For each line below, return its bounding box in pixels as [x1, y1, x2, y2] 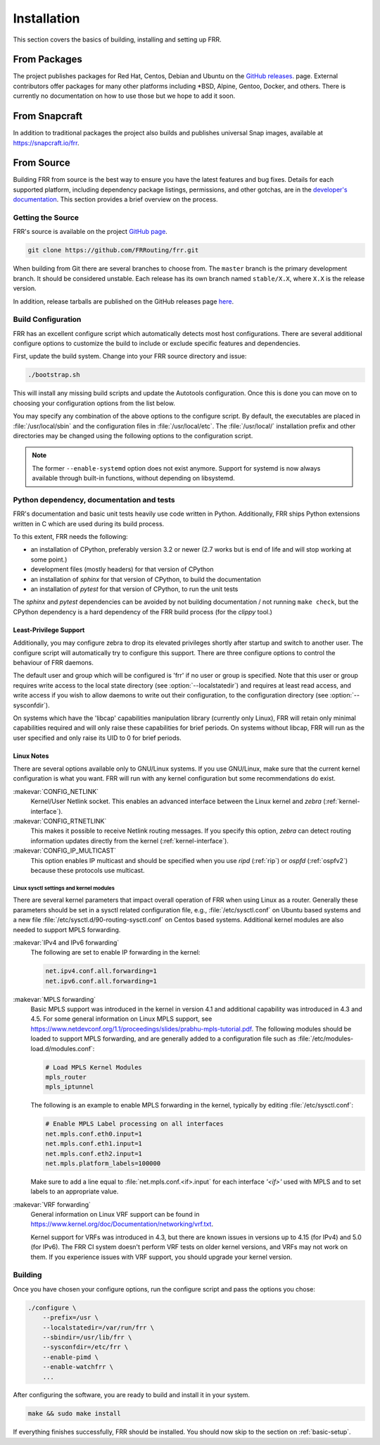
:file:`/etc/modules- [297, 1034, 354, 1043]
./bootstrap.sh [27, 371, 80, 379]
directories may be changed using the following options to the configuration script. [13, 431, 253, 440]
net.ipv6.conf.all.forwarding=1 [45, 976, 158, 985]
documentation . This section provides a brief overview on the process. [13, 195, 218, 204]
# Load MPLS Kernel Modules [45, 1063, 142, 1071]
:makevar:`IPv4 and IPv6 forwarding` [13, 938, 120, 947]
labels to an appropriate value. [30, 1187, 119, 1196]
